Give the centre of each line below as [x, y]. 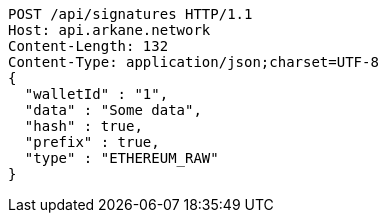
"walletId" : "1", [96, 94]
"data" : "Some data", [113, 110]
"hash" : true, [83, 126]
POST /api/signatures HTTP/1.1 [130, 14]
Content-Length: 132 [88, 46]
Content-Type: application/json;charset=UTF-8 [193, 62]
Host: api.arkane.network [109, 30]
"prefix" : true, [92, 142]
